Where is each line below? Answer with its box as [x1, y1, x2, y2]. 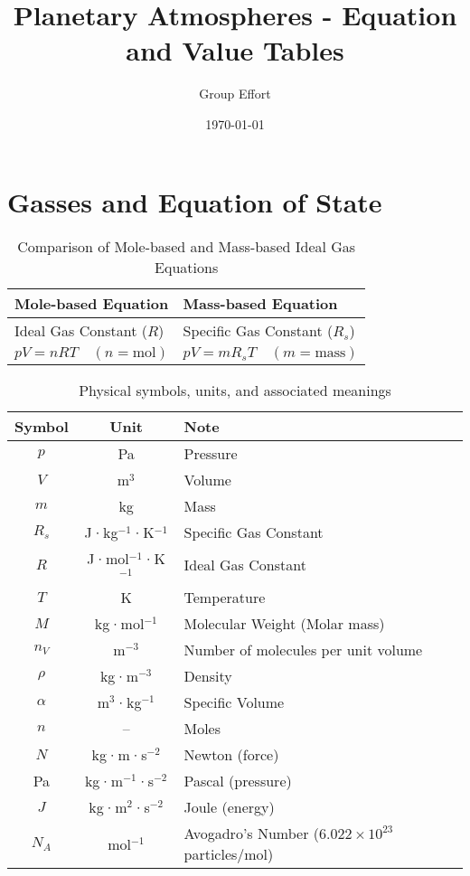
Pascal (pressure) [183, 770, 292, 792]
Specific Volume [183, 692, 285, 713]
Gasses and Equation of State [7, 183, 382, 220]
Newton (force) [183, 744, 279, 766]
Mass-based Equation [183, 293, 338, 315]
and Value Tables [126, 32, 344, 69]
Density [183, 665, 232, 687]
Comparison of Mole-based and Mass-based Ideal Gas [17, 236, 356, 258]
